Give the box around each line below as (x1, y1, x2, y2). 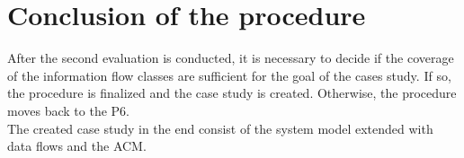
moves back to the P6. (7, 101, 129, 119)
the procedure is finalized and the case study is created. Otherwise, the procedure (7, 83, 457, 102)
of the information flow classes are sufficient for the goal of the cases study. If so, (7, 66, 451, 84)
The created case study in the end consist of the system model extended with (7, 118, 433, 137)
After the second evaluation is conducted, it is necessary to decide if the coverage (7, 48, 454, 67)
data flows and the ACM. (7, 136, 147, 155)
